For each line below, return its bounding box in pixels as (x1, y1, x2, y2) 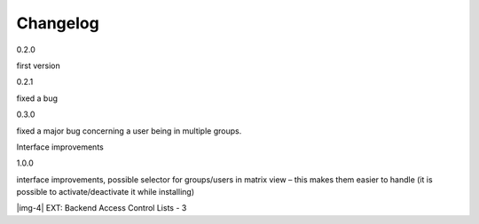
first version (16, 60, 61, 71)
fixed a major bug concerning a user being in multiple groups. (16, 125, 242, 136)
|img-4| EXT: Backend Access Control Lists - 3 (16, 203, 187, 213)
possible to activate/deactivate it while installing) (16, 187, 195, 197)
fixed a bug (16, 93, 58, 104)
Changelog (16, 13, 99, 33)
